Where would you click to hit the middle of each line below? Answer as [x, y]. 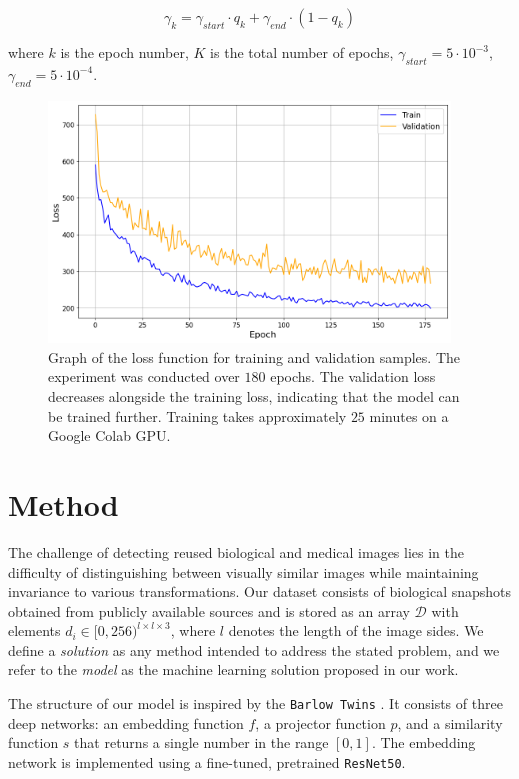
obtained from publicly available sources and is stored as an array [209, 610]
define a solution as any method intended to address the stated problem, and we [254, 649]
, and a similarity [450, 722]
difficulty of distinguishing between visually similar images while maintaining [243, 571]
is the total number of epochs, [302, 52]
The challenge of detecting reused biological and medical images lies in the [236, 551]
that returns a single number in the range [201, 742]
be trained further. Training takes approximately [197, 415]
